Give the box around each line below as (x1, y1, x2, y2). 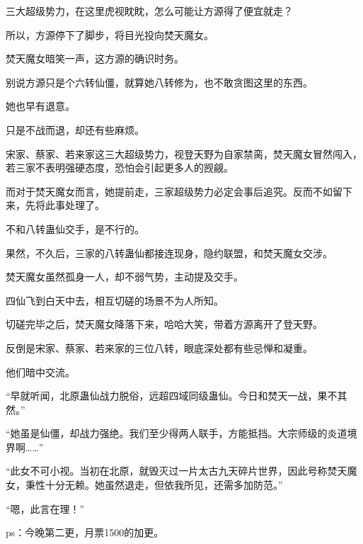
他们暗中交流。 (6, 364, 75, 379)
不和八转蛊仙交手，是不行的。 (6, 221, 144, 236)
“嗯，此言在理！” (6, 501, 85, 516)
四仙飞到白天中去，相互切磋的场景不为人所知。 (6, 293, 224, 307)
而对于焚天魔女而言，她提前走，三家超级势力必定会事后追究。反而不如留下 (6, 183, 352, 198)
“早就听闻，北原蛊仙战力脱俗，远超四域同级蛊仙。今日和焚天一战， (6, 388, 318, 403)
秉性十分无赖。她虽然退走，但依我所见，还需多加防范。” (25, 477, 283, 492)
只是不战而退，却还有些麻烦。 (6, 122, 144, 137)
